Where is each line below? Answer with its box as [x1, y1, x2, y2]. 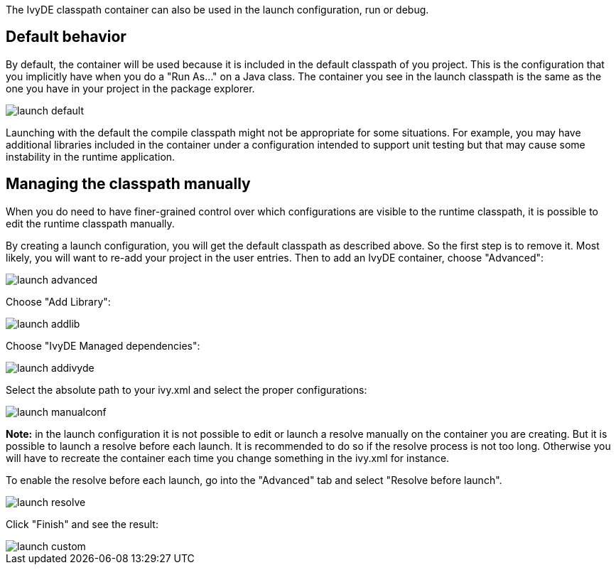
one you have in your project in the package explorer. [6, 82, 255, 95]
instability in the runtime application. [6, 150, 175, 163]
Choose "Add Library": [6, 295, 111, 308]
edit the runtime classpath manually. [6, 217, 175, 230]
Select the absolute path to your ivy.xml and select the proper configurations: [6, 383, 367, 396]
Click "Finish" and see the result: [6, 517, 158, 530]
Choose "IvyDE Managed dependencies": [6, 339, 200, 352]
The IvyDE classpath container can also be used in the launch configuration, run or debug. [6, 4, 429, 16]
